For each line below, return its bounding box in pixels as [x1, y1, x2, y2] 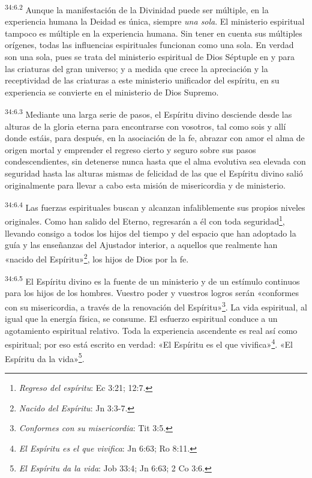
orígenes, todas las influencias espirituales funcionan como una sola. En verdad [5, 38, 294, 51]
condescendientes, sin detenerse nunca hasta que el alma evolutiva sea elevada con [5, 155, 306, 168]
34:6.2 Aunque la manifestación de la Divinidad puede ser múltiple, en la [5, 2, 269, 16]
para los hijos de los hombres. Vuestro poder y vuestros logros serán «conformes [5, 286, 299, 299]
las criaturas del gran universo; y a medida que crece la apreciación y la [5, 62, 268, 74]
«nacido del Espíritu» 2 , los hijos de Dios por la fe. [5, 250, 189, 265]
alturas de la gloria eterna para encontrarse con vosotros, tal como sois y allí [5, 119, 286, 132]
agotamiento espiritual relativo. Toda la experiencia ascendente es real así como [5, 324, 298, 336]
